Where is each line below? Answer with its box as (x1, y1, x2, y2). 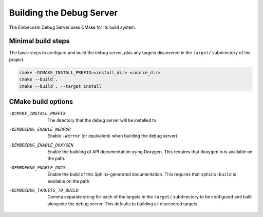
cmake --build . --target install (19, 83, 102, 89)
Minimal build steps (9, 37, 70, 45)
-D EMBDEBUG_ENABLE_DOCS (9, 165, 66, 170)
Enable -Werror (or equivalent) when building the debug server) (47, 133, 178, 139)
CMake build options (9, 98, 73, 106)
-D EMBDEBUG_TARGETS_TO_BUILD (9, 188, 79, 193)
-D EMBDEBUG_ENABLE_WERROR (9, 126, 71, 132)
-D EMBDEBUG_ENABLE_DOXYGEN (9, 142, 74, 148)
